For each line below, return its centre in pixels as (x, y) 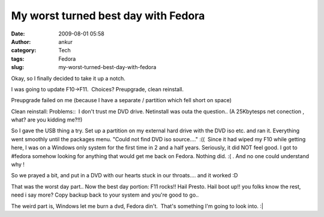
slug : (17, 67)
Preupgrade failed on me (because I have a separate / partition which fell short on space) (121, 100)
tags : (18, 59)
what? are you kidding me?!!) (47, 120)
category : (24, 50)
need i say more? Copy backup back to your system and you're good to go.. (105, 195)
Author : (21, 41)
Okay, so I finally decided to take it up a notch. (68, 78)
